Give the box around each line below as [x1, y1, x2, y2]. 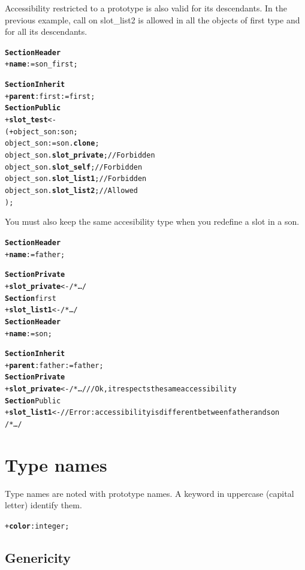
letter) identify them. [5, 499, 82, 511]
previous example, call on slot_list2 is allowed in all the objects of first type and [5, 13, 300, 26]
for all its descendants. [5, 25, 87, 38]
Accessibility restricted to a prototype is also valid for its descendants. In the [5, 2, 287, 14]
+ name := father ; [5, 250, 65, 259]
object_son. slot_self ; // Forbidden [5, 162, 143, 171]
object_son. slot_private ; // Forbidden [5, 151, 155, 160]
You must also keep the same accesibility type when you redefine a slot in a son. [5, 215, 300, 228]
